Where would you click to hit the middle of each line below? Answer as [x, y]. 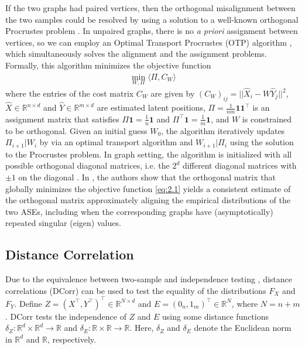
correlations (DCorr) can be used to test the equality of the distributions [136, 290]
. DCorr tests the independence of [66, 316]
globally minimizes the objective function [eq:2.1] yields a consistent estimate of [148, 188]
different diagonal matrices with [239, 165]
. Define [28, 303]
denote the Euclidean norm [243, 328]
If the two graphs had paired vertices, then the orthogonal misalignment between [150, 8]
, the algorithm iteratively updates [223, 130]
